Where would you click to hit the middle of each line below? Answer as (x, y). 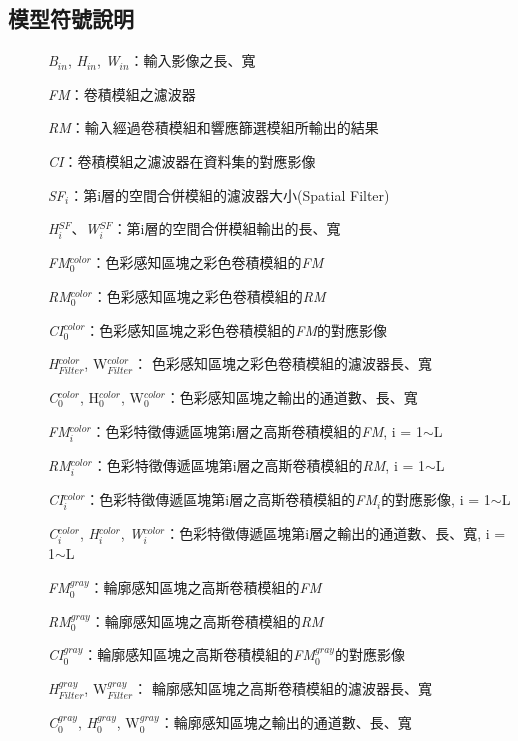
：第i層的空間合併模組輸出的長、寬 (226, 228)
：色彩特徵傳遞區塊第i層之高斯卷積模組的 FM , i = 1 (257, 430)
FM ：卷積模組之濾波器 (122, 93)
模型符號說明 (71, 18)
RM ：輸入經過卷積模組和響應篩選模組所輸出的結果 (213, 127)
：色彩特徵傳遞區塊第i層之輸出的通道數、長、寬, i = (335, 533)
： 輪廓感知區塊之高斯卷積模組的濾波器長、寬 (282, 687)
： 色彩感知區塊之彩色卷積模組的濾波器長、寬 (282, 363)
